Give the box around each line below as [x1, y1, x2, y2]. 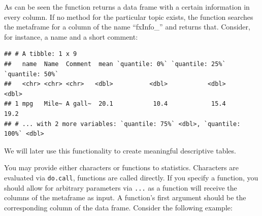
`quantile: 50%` [4, 70, 59, 78]
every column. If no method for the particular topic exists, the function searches [4, 11, 253, 22]
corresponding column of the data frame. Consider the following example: [4, 202, 233, 212]
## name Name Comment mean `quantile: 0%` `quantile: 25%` [4, 60, 226, 68]
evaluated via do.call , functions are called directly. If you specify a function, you [4, 172, 258, 182]
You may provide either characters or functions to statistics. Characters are [4, 162, 239, 173]
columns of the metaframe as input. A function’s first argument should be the [4, 192, 246, 203]
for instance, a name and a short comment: [4, 31, 138, 42]
